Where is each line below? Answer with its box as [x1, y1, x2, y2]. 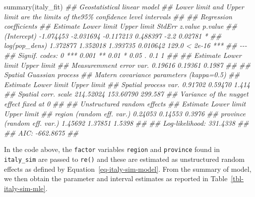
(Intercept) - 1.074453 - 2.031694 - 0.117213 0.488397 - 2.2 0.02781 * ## [4, 30, 222, 41]
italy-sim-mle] [4, 183, 46, 193]
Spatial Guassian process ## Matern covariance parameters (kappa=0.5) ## [4, 69, 240, 80]
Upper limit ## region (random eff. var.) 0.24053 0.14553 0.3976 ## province [4, 108, 246, 118]
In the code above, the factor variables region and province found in [4, 144, 220, 154]
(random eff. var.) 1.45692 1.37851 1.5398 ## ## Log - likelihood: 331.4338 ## [4, 118, 249, 128]
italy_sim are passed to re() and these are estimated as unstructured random [4, 153, 245, 164]
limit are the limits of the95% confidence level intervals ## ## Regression [4, 11, 232, 21]
